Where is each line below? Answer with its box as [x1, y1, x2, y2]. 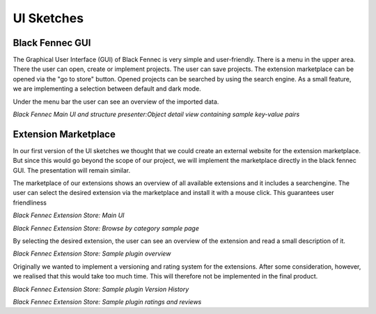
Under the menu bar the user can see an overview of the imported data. [13, 97, 219, 106]
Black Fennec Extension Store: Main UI [13, 211, 125, 219]
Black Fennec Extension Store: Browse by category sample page [13, 223, 200, 233]
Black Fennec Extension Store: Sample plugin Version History [13, 285, 189, 293]
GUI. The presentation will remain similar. [13, 166, 131, 174]
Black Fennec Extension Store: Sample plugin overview [13, 249, 171, 258]
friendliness [13, 198, 47, 207]
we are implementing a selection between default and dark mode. [13, 84, 201, 93]
